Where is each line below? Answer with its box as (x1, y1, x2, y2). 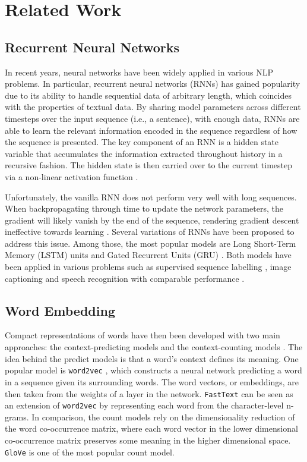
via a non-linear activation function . (5, 170, 138, 183)
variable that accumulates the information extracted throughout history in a (5, 147, 283, 159)
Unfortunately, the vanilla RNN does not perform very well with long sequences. (5, 190, 297, 203)
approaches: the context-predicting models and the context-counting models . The (5, 341, 303, 353)
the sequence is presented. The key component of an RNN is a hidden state (5, 136, 279, 148)
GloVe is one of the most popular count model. (5, 445, 175, 458)
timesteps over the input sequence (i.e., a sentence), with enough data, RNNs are (5, 112, 300, 124)
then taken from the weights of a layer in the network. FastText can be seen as (5, 387, 293, 400)
